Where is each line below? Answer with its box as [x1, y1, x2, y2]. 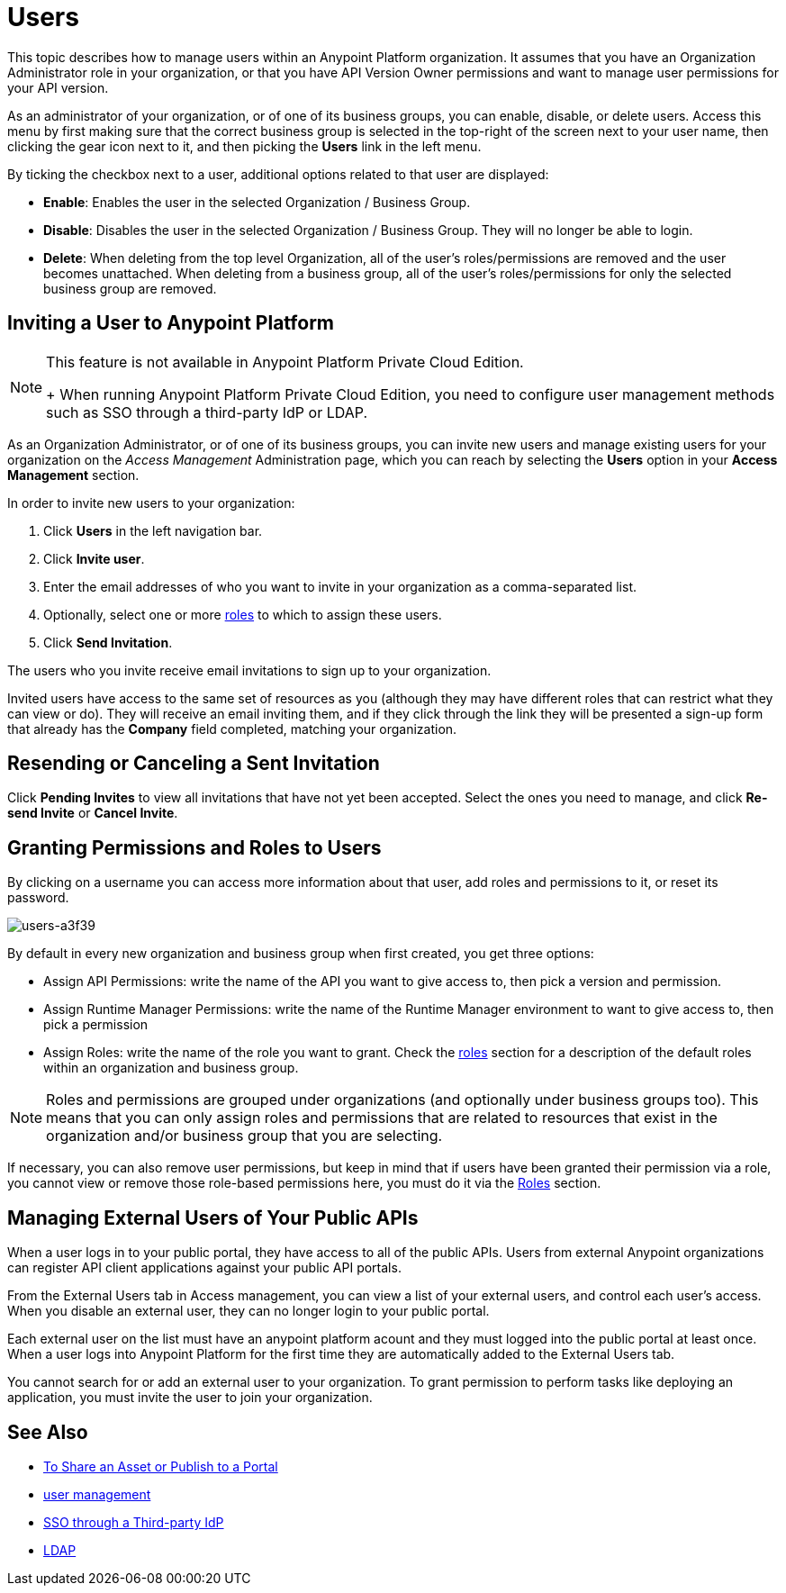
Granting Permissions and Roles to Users [7, 836, 382, 859]
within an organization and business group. [43, 1060, 299, 1076]
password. [7, 890, 69, 906]
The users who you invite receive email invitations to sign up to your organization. [7, 662, 492, 678]
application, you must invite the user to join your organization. [7, 1389, 373, 1406]
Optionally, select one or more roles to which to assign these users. [43, 606, 442, 622]
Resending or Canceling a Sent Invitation [7, 752, 380, 775]
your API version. [7, 79, 109, 95]
